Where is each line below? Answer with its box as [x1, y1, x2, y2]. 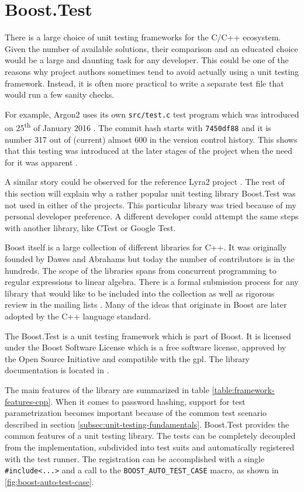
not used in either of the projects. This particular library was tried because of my [5, 198, 296, 211]
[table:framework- [212, 383, 275, 395]
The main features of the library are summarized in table [5, 383, 209, 395]
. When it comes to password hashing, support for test [50, 395, 246, 407]
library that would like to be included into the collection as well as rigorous [5, 287, 275, 299]
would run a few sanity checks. [5, 88, 115, 101]
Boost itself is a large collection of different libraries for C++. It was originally [5, 241, 287, 253]
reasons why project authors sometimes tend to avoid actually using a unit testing [5, 65, 299, 77]
